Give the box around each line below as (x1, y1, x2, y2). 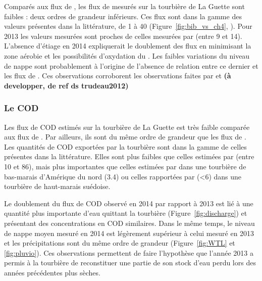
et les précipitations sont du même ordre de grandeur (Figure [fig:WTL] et (4, 238, 235, 248)
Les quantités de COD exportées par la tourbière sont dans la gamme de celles (4, 141, 247, 152)
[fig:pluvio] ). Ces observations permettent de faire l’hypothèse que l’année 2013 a (4, 247, 253, 258)
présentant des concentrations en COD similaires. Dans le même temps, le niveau (4, 217, 255, 228)
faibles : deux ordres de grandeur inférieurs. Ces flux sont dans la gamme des (4, 11, 242, 21)
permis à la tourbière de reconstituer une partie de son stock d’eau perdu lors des (4, 257, 256, 268)
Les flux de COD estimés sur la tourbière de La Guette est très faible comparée (4, 121, 250, 132)
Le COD (4, 102, 39, 114)
